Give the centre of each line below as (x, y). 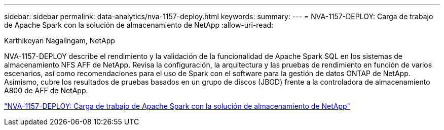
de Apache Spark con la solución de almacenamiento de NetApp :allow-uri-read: (139, 25)
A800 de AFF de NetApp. (46, 90)
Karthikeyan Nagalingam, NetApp (60, 41)
